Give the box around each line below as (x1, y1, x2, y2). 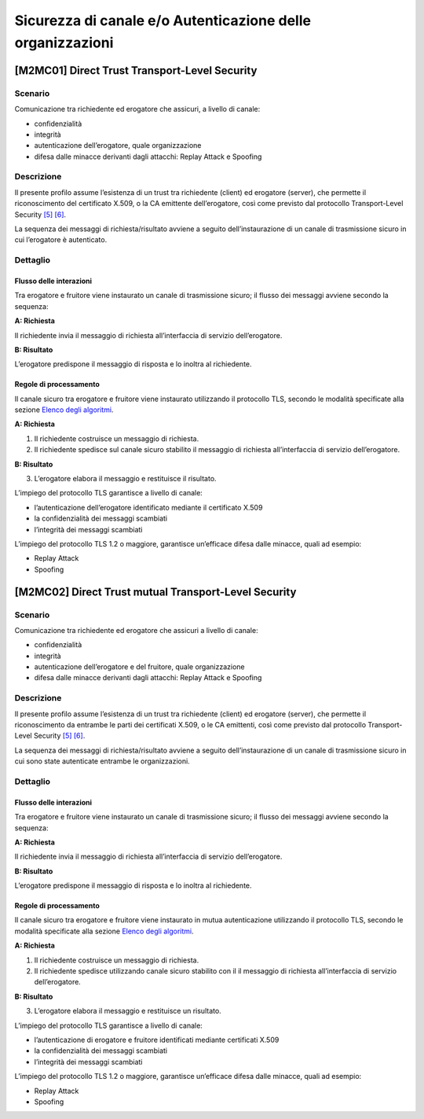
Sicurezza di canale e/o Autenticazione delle (14, 12, 312, 29)
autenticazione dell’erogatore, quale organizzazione (34, 141, 202, 150)
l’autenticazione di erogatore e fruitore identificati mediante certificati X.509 (34, 1035, 280, 1044)
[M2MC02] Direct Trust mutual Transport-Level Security (14, 585, 297, 598)
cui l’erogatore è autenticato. (14, 235, 108, 245)
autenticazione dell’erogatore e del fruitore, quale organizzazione (34, 662, 245, 672)
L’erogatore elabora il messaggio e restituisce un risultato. (34, 1007, 221, 1016)
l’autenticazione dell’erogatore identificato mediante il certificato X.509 (34, 502, 263, 512)
